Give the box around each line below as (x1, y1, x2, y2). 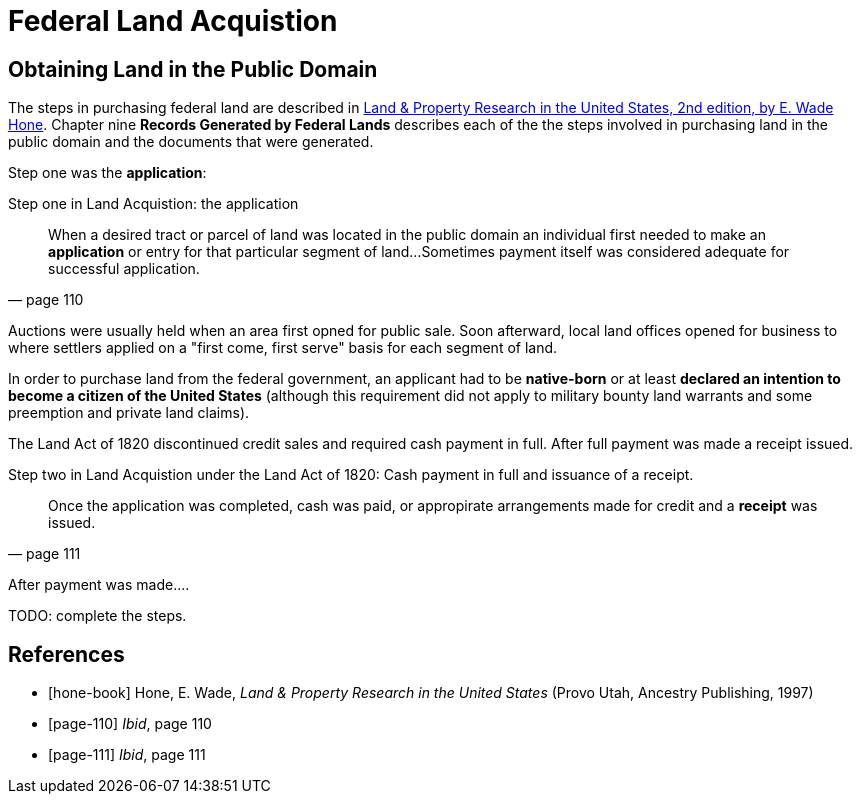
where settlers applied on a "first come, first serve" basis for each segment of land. (8, 339, 558, 357)
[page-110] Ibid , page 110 (48, 715, 212, 733)
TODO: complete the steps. (8, 607, 187, 625)
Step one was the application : (8, 164, 207, 182)
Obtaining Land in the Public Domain (8, 56, 378, 82)
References (8, 641, 125, 667)
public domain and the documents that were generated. (8, 133, 374, 151)
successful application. (48, 260, 200, 278)
